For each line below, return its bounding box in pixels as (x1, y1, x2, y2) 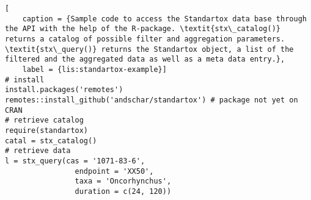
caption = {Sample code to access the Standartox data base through (22, 14, 307, 23)
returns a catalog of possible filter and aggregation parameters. (5, 34, 285, 43)
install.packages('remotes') (5, 85, 123, 95)
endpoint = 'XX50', (75, 166, 154, 176)
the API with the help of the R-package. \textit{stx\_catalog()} (5, 24, 281, 34)
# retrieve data (5, 146, 71, 155)
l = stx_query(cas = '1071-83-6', (5, 156, 145, 165)
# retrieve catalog (5, 116, 84, 125)
